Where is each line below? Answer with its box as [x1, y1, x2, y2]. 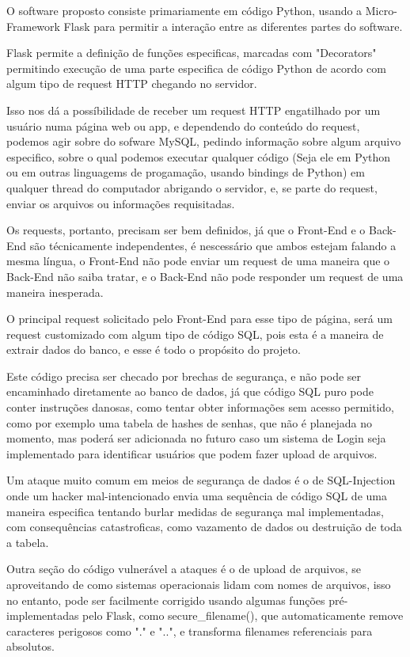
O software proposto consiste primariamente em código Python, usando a [6, 2, 363, 18]
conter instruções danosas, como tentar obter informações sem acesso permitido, [6, 399, 395, 416]
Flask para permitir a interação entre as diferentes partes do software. [63, 17, 403, 34]
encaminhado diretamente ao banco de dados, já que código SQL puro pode [6, 383, 374, 400]
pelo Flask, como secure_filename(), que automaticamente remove [82, 607, 404, 624]
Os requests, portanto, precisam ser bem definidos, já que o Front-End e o [6, 222, 366, 238]
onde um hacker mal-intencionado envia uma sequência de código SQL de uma [6, 488, 387, 504]
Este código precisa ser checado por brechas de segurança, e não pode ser [6, 367, 362, 384]
